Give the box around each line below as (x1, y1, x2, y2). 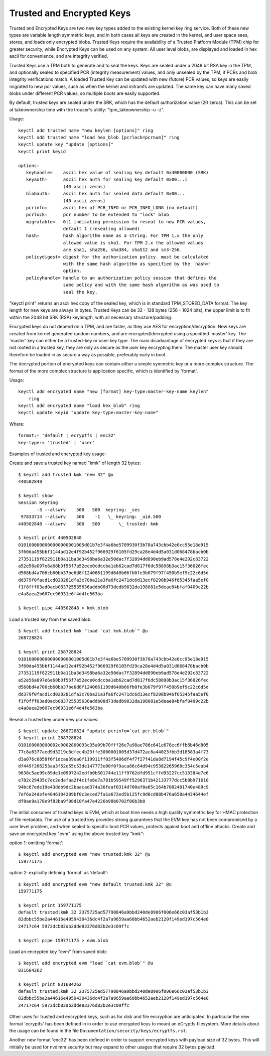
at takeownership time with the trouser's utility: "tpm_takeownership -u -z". (9, 106, 165, 112)
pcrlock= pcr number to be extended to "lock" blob (26, 212, 169, 218)
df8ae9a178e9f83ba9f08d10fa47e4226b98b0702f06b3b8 (18, 799, 146, 804)
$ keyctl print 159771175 (18, 902, 82, 908)
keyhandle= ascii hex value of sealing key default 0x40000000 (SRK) (26, 170, 209, 175)
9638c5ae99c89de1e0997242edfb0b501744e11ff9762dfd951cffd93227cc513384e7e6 (18, 770, 209, 776)
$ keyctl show (18, 492, 53, 498)
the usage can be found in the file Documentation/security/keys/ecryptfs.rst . (9, 1027, 188, 1033)
